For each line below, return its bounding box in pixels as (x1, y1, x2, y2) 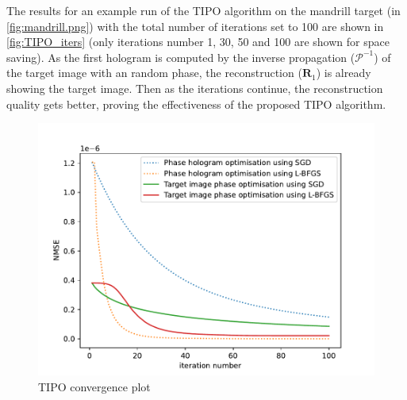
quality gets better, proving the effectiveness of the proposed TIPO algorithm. (6, 95, 386, 112)
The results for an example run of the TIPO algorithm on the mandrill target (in (6, 2, 401, 18)
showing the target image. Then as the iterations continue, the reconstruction (6, 79, 383, 96)
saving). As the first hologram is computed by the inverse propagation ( (6, 48, 355, 65)
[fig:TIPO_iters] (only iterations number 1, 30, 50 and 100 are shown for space (6, 33, 390, 50)
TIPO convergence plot (38, 378, 151, 394)
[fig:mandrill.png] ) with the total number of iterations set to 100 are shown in (6, 17, 384, 34)
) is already (316, 64, 371, 81)
